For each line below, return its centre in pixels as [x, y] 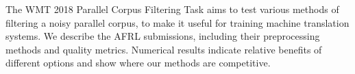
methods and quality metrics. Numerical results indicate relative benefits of [164, 49]
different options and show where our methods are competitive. [138, 63]
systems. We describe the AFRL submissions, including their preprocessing [163, 36]
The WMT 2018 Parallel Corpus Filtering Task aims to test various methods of [172, 9]
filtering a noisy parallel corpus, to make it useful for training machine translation [177, 22]
